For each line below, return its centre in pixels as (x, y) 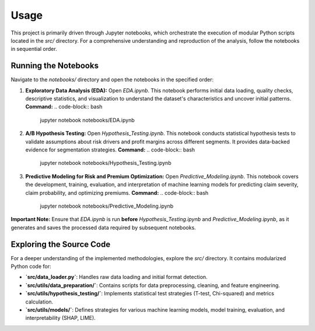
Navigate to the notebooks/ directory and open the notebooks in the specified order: (112, 80)
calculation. (39, 302)
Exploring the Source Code (61, 244)
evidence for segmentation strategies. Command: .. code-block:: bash (110, 150)
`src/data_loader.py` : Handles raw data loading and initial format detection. (116, 277)
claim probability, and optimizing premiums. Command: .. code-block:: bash (117, 192)
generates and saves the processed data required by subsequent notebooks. (104, 227)
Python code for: (31, 266)
